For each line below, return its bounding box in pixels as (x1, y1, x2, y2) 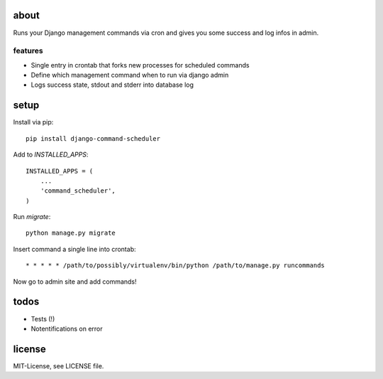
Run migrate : (13, 213, 51, 221)
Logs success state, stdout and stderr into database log (30, 80, 194, 89)
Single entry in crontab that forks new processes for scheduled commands (30, 60, 250, 69)
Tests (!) (30, 314, 55, 323)
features (13, 46, 43, 56)
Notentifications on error (30, 324, 103, 333)
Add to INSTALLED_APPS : (13, 150, 89, 159)
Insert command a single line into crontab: (13, 245, 136, 253)
